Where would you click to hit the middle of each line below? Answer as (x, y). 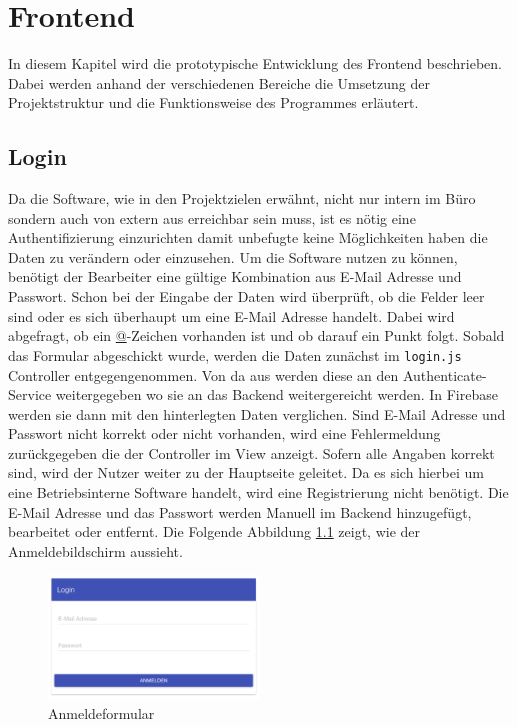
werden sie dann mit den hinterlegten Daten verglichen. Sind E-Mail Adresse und (257, 413)
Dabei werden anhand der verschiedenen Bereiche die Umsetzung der (219, 82)
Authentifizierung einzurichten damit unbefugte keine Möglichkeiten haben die (248, 237)
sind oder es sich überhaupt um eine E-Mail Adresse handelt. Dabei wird (231, 315)
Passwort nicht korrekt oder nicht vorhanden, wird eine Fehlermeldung (224, 433)
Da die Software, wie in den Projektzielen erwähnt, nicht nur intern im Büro (242, 198)
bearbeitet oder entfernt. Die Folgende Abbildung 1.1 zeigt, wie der (214, 531)
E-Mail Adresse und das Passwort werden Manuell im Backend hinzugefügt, (240, 511)
